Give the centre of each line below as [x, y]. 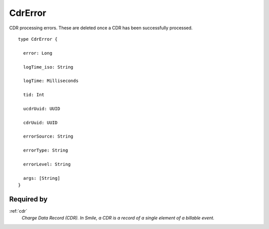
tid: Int [34, 95]
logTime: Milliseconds [51, 81]
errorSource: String [48, 136]
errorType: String [46, 151]
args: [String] [42, 178]
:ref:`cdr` [18, 211]
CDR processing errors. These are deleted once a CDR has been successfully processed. [101, 28]
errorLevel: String [47, 164]
